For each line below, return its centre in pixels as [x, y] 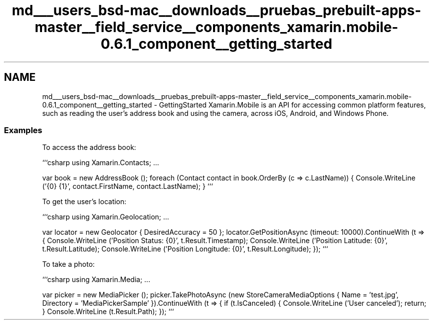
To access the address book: [89, 147]
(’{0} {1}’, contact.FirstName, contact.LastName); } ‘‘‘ [128, 186]
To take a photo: [68, 264]
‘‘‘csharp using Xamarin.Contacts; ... [101, 163]
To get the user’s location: [84, 202]
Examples [23, 130]
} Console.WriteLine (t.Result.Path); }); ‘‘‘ [108, 312]
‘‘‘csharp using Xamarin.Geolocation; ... [106, 217]
